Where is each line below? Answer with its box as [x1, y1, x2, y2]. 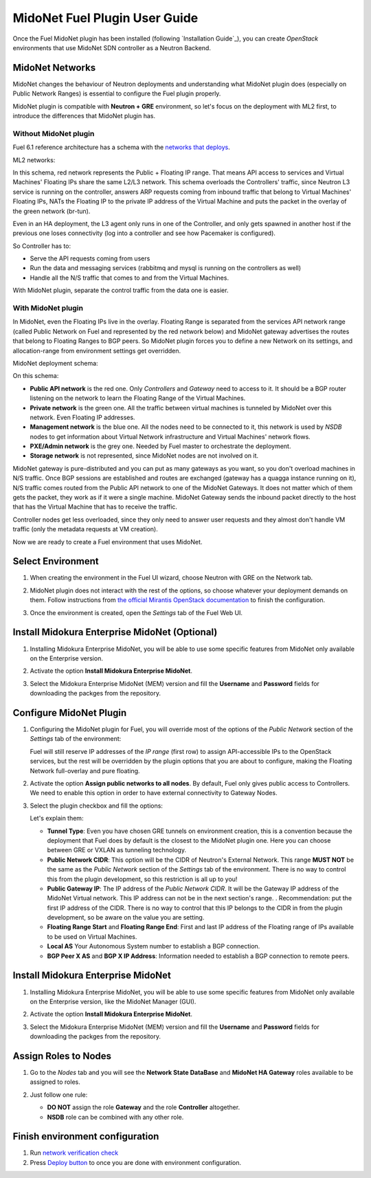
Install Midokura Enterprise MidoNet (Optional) [12, 626, 218, 638]
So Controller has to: [12, 241, 71, 250]
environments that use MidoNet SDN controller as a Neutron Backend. [12, 43, 211, 52]
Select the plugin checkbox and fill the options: [30, 801, 163, 810]
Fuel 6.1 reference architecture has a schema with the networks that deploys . [12, 143, 230, 151]
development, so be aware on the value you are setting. [47, 913, 205, 922]
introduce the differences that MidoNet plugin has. [12, 112, 156, 120]
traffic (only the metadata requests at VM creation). [12, 525, 158, 533]
